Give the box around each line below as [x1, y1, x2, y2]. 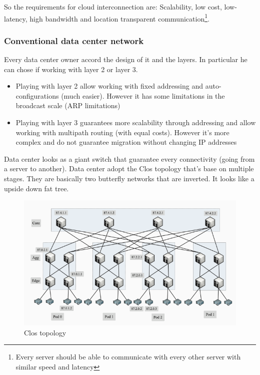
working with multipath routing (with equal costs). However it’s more [15, 127, 229, 137]
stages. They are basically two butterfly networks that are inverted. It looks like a [4, 173, 254, 183]
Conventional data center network [4, 34, 144, 47]
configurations [15, 90, 59, 101]
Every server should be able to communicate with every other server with [15, 351, 241, 362]
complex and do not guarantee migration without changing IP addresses [15, 137, 237, 147]
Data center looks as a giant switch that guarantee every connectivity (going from [4, 153, 255, 164]
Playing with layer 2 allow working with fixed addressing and [15, 81, 203, 91]
